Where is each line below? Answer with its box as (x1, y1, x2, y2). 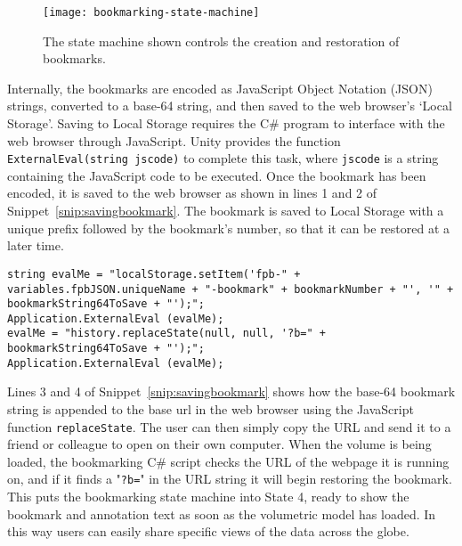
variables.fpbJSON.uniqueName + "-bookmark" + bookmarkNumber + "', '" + (7, 282, 454, 296)
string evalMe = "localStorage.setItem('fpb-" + (7, 267, 301, 281)
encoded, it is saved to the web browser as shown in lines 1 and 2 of (7, 183, 377, 202)
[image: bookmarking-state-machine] (43, 6, 260, 19)
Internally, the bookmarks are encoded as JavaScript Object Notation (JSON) (7, 78, 433, 97)
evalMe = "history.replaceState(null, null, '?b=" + (7, 327, 326, 340)
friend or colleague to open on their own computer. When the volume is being (7, 435, 432, 453)
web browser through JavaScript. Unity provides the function (7, 131, 341, 150)
